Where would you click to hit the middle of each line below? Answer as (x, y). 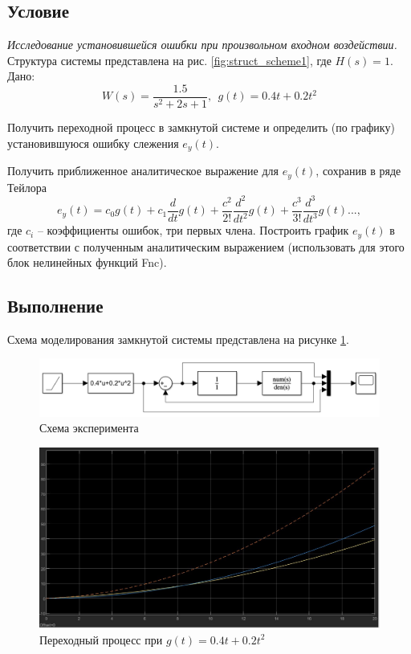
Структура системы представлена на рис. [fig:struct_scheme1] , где (169, 60)
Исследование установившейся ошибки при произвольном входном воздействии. (202, 45)
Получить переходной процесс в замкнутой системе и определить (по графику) (201, 127)
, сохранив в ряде (358, 171)
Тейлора (27, 187)
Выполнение (55, 306)
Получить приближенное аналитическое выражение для (143, 171)
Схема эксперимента (89, 428)
